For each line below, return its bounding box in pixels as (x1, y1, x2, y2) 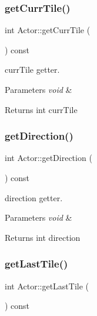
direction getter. (5, 191, 63, 204)
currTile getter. (5, 63, 60, 76)
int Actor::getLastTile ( (5, 279, 89, 292)
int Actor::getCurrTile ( (5, 24, 91, 36)
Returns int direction (5, 231, 81, 243)
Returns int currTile (5, 103, 78, 115)
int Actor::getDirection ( (5, 151, 92, 164)
